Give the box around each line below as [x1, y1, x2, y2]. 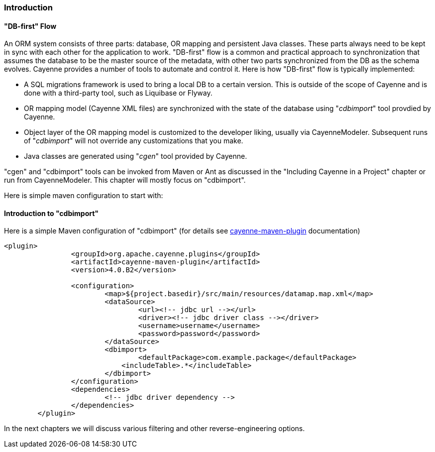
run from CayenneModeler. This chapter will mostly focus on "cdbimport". [4, 176, 246, 185]
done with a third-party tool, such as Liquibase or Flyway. [24, 89, 213, 98]
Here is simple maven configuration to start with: [4, 191, 163, 200]
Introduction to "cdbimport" [4, 209, 99, 218]
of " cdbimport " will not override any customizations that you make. [24, 136, 243, 145]
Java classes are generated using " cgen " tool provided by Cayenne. [24, 152, 247, 161]
